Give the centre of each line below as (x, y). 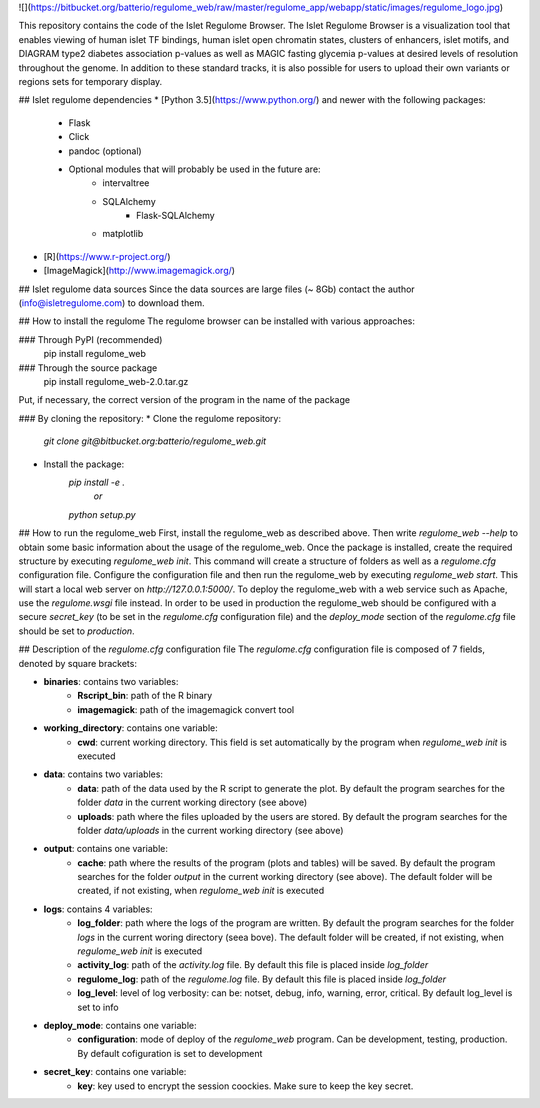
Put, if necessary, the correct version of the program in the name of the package (184, 400)
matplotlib (123, 234)
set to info (98, 1007)
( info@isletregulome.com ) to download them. (111, 303)
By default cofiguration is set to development (170, 1053)
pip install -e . (96, 482)
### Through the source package (88, 367)
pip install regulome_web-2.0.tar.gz (116, 381)
